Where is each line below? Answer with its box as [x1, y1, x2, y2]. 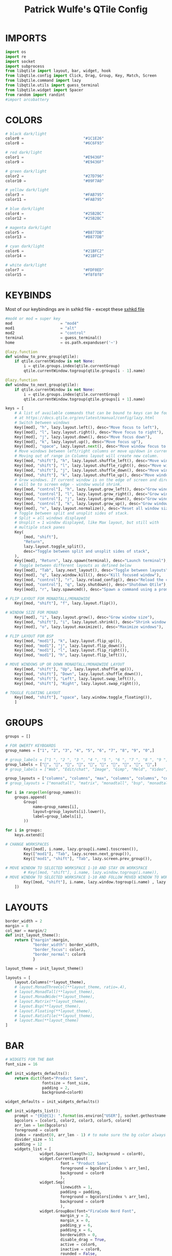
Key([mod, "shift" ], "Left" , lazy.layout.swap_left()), [14, 676, 137, 681]
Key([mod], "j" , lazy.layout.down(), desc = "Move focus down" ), [14, 434, 153, 439]
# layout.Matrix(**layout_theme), [14, 999, 88, 1004]
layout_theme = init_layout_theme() [5, 966, 83, 971]
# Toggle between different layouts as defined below [14, 563, 132, 568]
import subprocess [5, 64, 45, 69]
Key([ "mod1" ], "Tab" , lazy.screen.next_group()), [24, 851, 132, 856]
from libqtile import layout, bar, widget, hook [5, 68, 111, 74]
